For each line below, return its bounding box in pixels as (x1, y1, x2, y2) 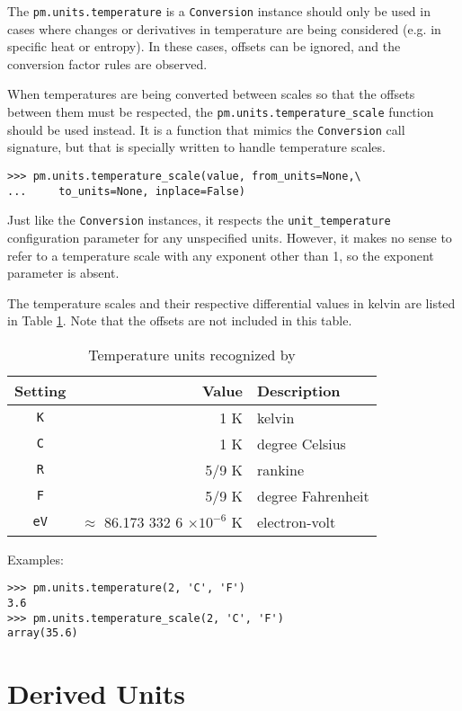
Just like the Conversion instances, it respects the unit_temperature (7, 210, 391, 229)
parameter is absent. (7, 263, 120, 282)
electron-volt (256, 511, 336, 532)
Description (256, 379, 341, 401)
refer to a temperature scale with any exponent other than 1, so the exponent (7, 245, 434, 264)
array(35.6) (7, 627, 78, 640)
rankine (256, 458, 305, 480)
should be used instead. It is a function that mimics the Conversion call (7, 120, 405, 138)
